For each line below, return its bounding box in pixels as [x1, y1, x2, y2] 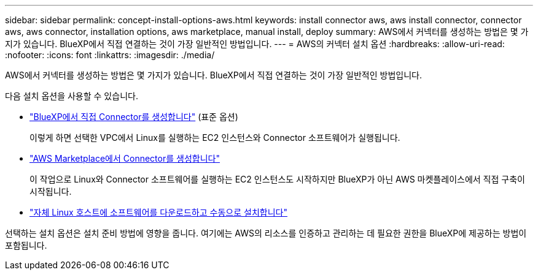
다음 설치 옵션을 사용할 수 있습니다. [5, 91, 138, 101]
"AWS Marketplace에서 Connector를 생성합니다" [29, 153, 220, 164]
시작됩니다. [29, 186, 72, 197]
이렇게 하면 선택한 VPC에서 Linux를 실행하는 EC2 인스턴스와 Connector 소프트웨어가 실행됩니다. [29, 132, 400, 143]
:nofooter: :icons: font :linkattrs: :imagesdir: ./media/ [5, 50, 215, 60]
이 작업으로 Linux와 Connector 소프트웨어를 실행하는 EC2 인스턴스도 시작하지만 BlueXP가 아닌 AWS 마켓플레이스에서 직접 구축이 [29, 174, 525, 184]
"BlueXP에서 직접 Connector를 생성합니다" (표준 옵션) [29, 111, 238, 122]
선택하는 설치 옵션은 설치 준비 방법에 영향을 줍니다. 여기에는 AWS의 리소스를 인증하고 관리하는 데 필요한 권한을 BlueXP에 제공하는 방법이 [5, 228, 527, 238]
